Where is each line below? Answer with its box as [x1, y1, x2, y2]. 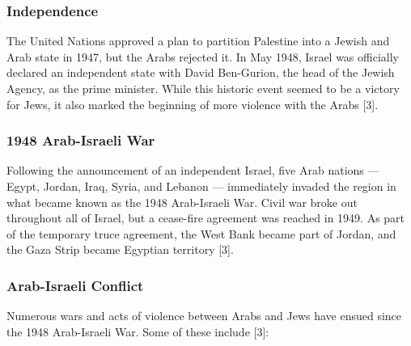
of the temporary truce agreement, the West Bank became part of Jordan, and [6, 225, 396, 242]
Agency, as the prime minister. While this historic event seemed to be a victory [6, 80, 400, 96]
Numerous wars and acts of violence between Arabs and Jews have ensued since [6, 307, 402, 324]
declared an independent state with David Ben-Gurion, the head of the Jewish [6, 64, 395, 81]
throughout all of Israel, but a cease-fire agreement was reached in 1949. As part [6, 209, 405, 226]
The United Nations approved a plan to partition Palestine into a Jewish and [6, 32, 390, 49]
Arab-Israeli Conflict [6, 275, 144, 295]
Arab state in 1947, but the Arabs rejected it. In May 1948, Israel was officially [6, 48, 399, 65]
